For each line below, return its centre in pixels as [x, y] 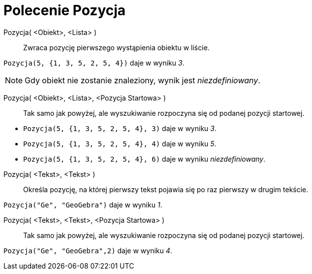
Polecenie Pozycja [65, 10]
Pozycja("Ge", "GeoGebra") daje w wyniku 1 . [83, 205]
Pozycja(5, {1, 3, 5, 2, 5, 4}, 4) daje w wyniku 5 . [120, 143]
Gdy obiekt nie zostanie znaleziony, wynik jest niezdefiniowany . [142, 80]
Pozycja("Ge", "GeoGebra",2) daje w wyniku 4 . [88, 250]
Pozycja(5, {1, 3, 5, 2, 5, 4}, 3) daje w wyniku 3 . [120, 128]
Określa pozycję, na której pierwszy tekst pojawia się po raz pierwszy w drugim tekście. [166, 189]
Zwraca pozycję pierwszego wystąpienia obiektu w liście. [116, 47]
